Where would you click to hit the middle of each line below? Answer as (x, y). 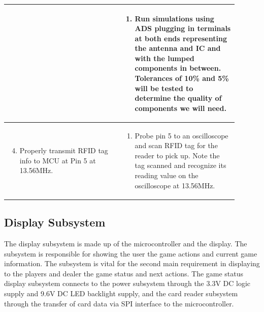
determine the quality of (178, 98)
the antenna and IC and (178, 48)
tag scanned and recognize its (180, 165)
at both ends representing (181, 38)
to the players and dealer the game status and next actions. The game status (124, 273)
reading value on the (167, 175)
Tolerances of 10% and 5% (182, 78)
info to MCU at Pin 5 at (58, 160)
